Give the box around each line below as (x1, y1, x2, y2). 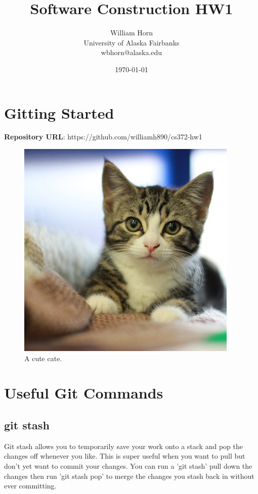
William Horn (110, 27, 153, 38)
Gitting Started (4, 102, 114, 123)
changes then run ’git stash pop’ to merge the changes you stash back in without (4, 470, 254, 481)
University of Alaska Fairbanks (83, 37, 180, 47)
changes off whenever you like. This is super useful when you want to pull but (4, 451, 245, 461)
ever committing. (4, 480, 57, 491)
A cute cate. (24, 353, 62, 363)
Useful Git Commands (4, 382, 163, 403)
